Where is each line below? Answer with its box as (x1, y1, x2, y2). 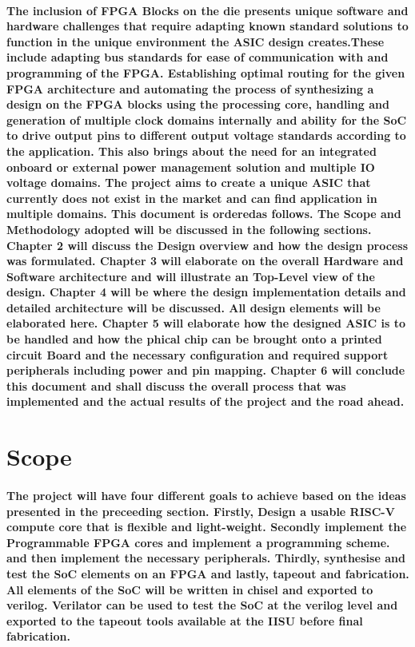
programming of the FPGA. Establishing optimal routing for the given (6, 64, 405, 81)
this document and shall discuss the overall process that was (6, 377, 346, 394)
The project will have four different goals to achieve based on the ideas (6, 487, 406, 503)
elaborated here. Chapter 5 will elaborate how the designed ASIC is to (6, 315, 406, 331)
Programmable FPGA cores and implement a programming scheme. (6, 534, 390, 550)
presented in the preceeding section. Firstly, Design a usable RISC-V (6, 502, 395, 519)
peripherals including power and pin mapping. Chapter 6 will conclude (6, 362, 405, 379)
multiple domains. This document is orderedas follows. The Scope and (6, 205, 401, 222)
